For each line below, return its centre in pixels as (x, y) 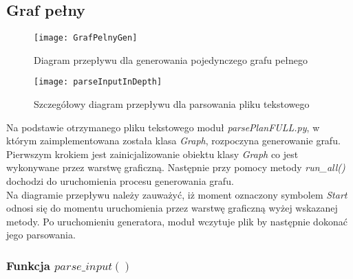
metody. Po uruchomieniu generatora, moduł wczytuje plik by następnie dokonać (177, 221)
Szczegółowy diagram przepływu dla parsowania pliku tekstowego (172, 104)
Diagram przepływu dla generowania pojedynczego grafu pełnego (171, 59)
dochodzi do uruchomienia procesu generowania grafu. (120, 181)
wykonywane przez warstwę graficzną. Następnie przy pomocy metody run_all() (176, 167)
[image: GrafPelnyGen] (86, 38)
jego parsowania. (41, 235)
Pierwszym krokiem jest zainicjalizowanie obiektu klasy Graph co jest (152, 154)
